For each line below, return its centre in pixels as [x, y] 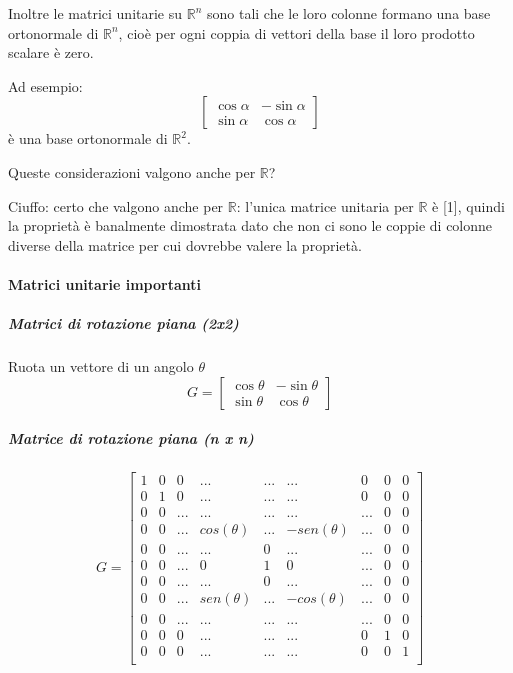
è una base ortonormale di [88, 138]
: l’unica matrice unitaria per [325, 205]
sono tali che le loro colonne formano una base [348, 13]
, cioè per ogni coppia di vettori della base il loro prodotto [296, 32]
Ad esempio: [45, 85]
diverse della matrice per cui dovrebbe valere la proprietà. [185, 244]
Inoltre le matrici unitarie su [95, 13]
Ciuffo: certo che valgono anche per [116, 205]
